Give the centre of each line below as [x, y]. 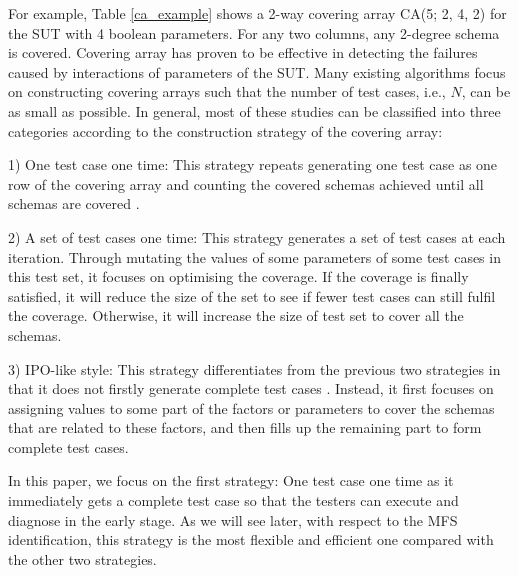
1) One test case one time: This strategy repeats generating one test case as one [253, 164]
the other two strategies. [82, 558]
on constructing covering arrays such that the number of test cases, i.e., [227, 91]
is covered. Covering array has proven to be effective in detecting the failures [243, 52]
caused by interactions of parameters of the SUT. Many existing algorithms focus [257, 71]
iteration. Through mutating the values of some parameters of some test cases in [254, 256]
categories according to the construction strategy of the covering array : [225, 130]
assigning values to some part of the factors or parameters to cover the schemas [251, 407]
